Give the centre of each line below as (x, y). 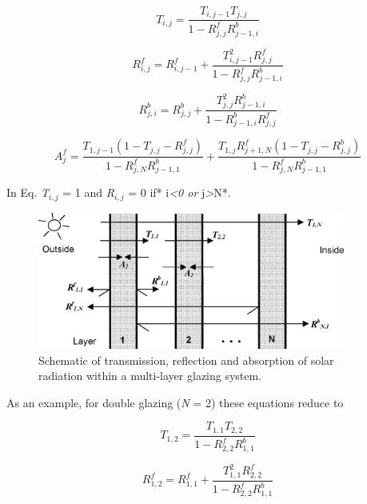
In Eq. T (28, 192)
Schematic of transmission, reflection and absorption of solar (186, 360)
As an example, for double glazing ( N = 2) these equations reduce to (175, 402)
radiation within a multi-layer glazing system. (150, 376)
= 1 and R (88, 192)
